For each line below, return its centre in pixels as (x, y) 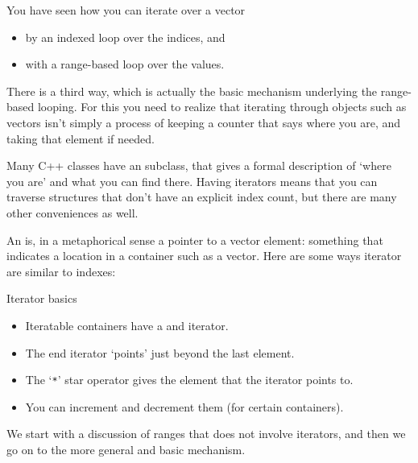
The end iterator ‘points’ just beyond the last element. (160, 352)
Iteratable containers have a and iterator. (127, 325)
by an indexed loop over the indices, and (125, 37)
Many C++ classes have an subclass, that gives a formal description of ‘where (199, 165)
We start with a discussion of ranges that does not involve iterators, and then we (206, 434)
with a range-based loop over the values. (125, 64)
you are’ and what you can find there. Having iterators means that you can (192, 181)
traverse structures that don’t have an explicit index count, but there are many (202, 197)
